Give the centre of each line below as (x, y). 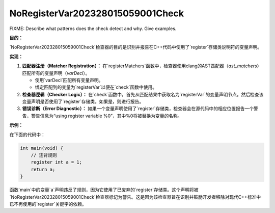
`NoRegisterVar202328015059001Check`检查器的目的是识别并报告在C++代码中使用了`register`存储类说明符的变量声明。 (136, 47)
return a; (43, 169)
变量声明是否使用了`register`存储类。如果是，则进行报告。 (83, 101)
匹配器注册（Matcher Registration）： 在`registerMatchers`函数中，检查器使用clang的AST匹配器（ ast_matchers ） (142, 66)
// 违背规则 (44, 155)
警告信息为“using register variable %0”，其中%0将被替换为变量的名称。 (107, 116)
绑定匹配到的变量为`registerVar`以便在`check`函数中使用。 (96, 87)
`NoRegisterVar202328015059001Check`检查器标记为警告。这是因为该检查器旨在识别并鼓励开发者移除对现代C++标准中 (135, 197)
